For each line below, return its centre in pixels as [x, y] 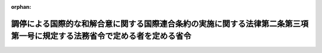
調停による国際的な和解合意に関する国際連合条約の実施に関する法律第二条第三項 [160, 24]
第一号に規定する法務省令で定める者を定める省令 [101, 36]
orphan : [21, 7]
